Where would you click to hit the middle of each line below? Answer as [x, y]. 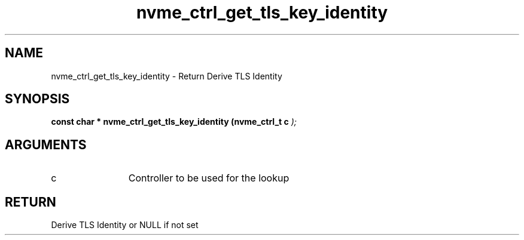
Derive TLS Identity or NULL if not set [125, 225]
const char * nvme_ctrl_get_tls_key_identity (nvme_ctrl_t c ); [174, 122]
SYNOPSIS [37, 99]
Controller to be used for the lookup [209, 178]
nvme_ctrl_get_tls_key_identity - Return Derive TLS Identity [167, 76]
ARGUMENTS [46, 144]
